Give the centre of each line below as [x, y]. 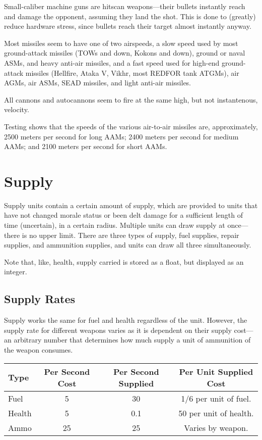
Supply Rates [40, 299]
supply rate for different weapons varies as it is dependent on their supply [118, 330]
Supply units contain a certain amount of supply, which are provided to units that [131, 205]
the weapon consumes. [39, 349]
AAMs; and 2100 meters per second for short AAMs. [86, 146]
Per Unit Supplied [216, 371]
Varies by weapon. [216, 427]
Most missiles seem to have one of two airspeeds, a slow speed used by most [121, 43]
